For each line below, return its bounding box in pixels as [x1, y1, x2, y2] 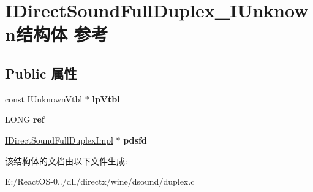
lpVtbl [92, 92, 120, 105]
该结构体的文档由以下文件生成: [5, 154, 127, 167]
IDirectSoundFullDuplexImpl [5, 133, 113, 146]
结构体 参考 [15, 21, 108, 47]
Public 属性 [5, 63, 77, 82]
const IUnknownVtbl [5, 92, 83, 105]
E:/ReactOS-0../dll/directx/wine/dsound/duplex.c [5, 175, 195, 188]
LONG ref [5, 113, 45, 126]
